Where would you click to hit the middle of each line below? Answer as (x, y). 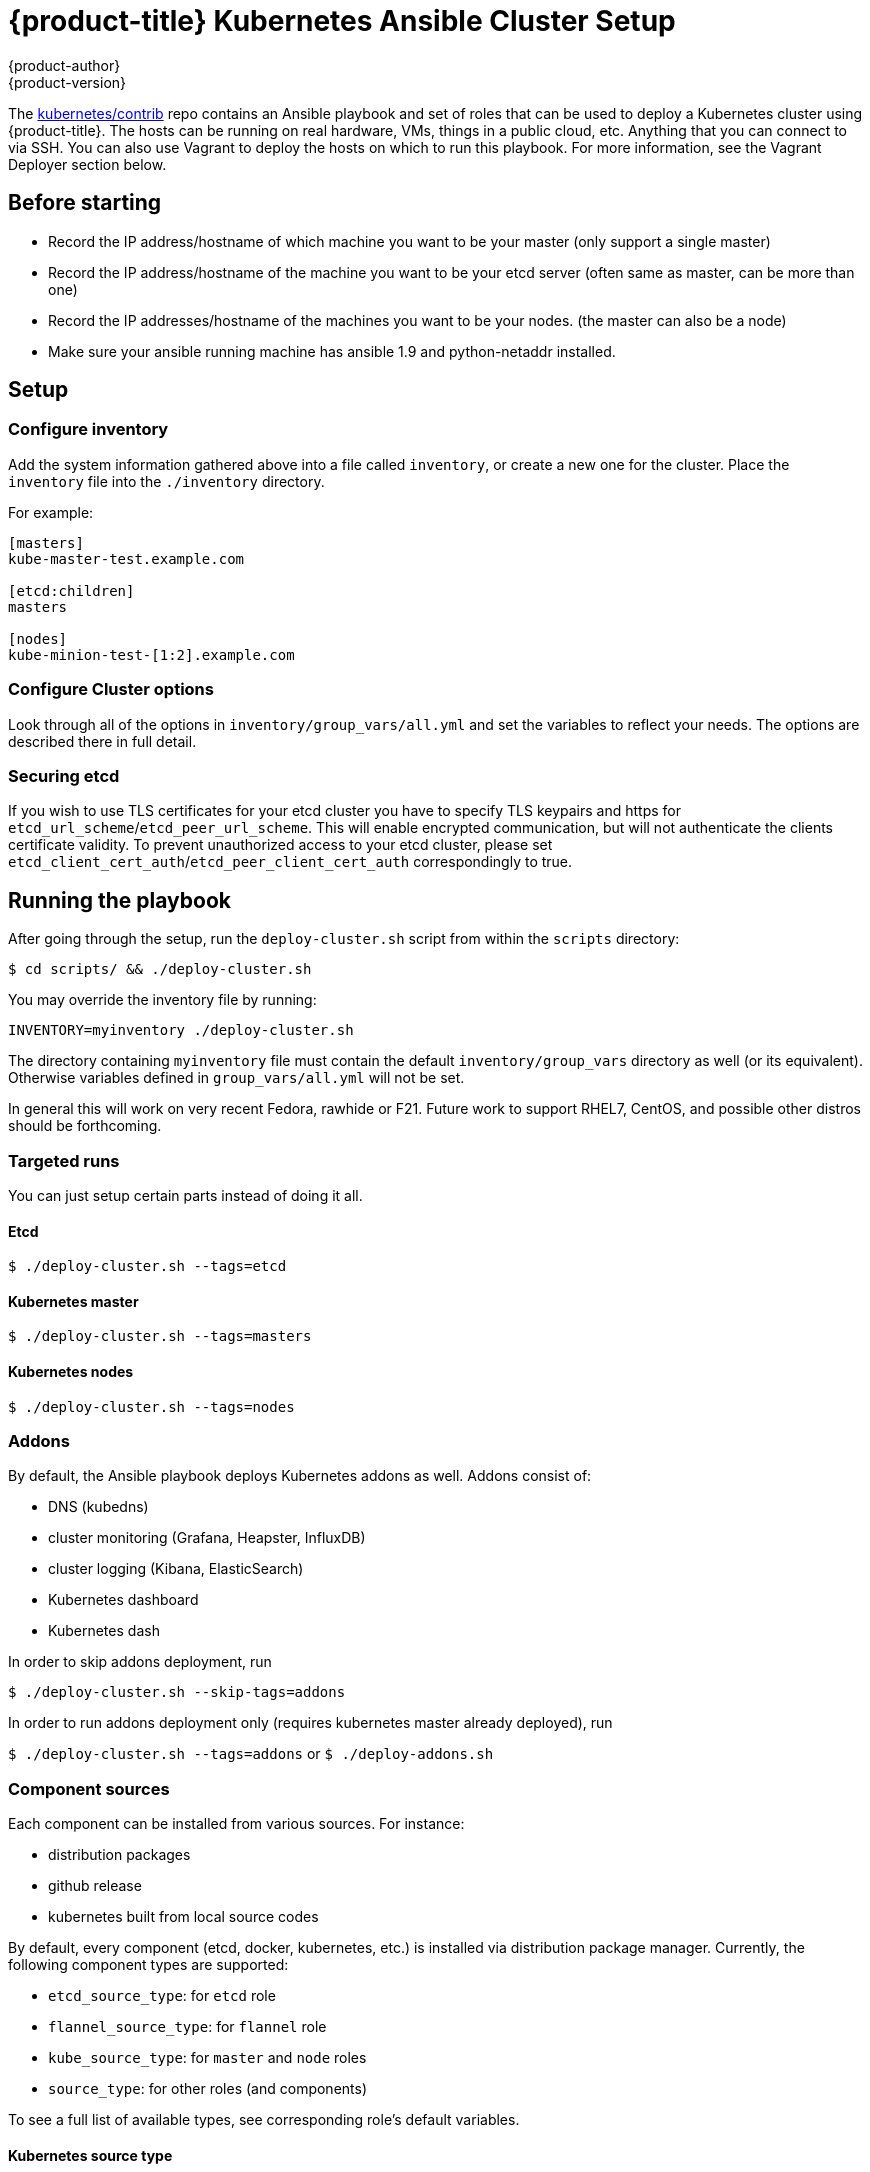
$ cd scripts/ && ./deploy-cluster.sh (160, 969)
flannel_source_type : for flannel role (187, 2027)
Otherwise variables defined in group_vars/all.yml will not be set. (236, 1078)
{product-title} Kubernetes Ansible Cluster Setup (342, 21)
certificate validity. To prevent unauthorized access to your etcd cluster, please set (280, 845)
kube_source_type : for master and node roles (207, 2058)
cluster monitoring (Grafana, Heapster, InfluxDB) (207, 1538)
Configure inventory (88, 429)
